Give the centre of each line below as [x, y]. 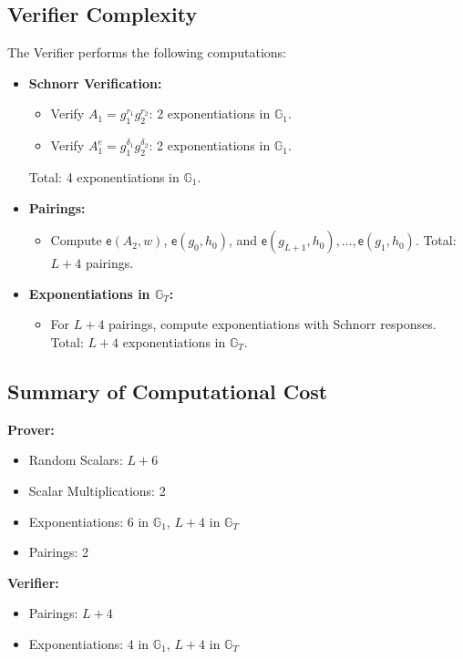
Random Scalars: [76, 460]
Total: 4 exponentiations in [104, 176]
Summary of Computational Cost [168, 391]
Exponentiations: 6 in [89, 521]
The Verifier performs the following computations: [147, 52]
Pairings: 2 [59, 552]
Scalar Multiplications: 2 [97, 490]
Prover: [31, 429]
